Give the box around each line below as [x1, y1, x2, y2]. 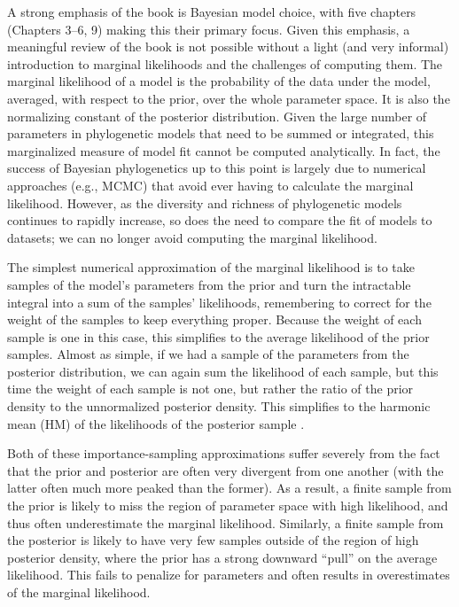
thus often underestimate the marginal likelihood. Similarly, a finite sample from [7, 513, 444, 532]
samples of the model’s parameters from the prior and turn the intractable [7, 275, 411, 293]
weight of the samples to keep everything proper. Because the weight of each [7, 310, 422, 329]
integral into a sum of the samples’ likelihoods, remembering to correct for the [7, 292, 432, 311]
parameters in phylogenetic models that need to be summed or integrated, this [7, 124, 434, 143]
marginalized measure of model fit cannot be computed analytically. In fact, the [7, 141, 440, 160]
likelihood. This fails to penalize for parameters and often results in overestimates [7, 565, 450, 584]
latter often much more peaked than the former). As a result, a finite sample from [7, 479, 452, 497]
